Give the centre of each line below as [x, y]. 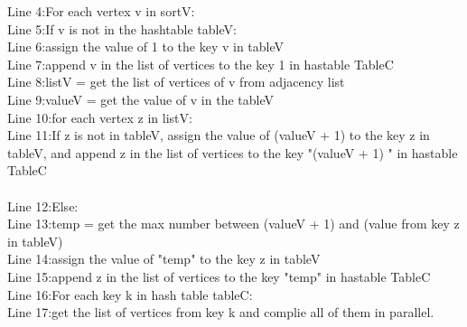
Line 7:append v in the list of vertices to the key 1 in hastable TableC [201, 64]
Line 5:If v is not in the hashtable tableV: [122, 28]
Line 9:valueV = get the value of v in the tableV [140, 99]
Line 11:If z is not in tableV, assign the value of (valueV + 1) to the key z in [219, 135]
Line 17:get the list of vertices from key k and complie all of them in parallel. [221, 312]
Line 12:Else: [43, 206]
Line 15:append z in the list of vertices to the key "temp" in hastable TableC [219, 276]
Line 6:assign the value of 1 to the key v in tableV [145, 47]
